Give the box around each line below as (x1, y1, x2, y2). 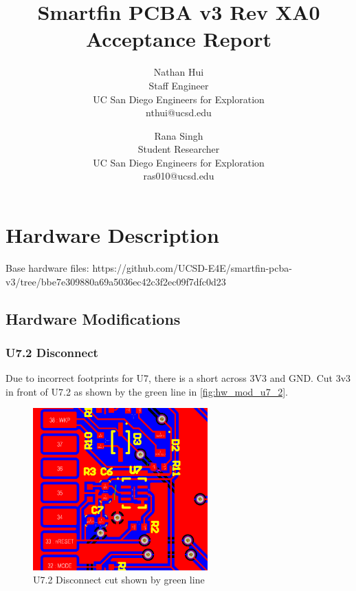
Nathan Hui (153, 65, 204, 79)
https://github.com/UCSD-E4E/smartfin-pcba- (92, 261, 292, 275)
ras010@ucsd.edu (143, 169, 214, 183)
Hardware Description (5, 221, 219, 249)
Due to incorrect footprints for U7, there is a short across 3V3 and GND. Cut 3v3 (5, 371, 351, 385)
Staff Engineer (148, 78, 209, 92)
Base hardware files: (5, 261, 89, 275)
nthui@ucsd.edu (146, 105, 212, 120)
